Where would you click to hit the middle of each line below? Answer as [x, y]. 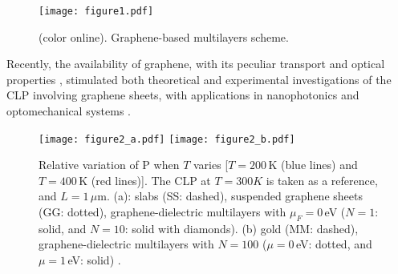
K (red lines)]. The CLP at [145, 180]
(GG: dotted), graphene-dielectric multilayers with [162, 212]
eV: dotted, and [334, 244]
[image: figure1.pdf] [96, 11]
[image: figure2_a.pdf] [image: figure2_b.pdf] [167, 139]
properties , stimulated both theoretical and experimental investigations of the [199, 79]
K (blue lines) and [313, 165]
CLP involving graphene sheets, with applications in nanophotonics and [183, 95]
